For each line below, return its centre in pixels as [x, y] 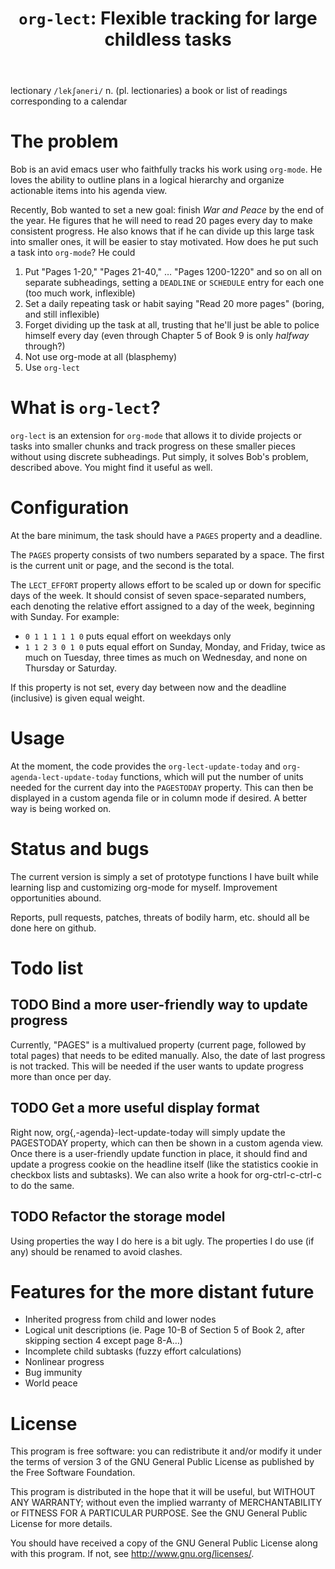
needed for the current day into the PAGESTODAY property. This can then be [162, 787]
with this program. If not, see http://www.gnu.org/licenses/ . [132, 1554]
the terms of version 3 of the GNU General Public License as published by [162, 1462]
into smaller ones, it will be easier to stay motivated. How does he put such [164, 242]
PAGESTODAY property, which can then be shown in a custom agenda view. [167, 1143]
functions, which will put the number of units [211, 776]
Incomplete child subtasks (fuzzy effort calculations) [133, 1351]
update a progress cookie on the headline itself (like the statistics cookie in [164, 1164]
